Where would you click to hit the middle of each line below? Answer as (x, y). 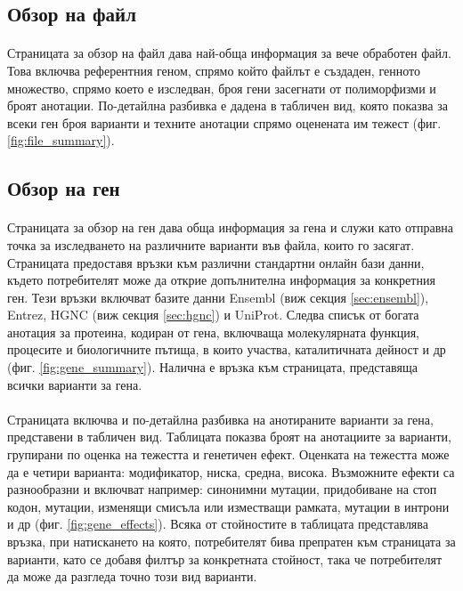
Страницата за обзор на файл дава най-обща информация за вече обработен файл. (229, 53)
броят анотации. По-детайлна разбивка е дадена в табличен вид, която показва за (227, 105)
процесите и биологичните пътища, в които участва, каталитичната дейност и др (227, 349)
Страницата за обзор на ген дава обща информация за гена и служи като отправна (230, 227)
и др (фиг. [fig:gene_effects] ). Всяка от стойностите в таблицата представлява (218, 524)
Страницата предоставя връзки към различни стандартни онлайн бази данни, (216, 262)
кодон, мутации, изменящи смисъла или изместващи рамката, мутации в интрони (228, 506)
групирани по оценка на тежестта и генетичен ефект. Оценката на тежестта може (228, 454)
